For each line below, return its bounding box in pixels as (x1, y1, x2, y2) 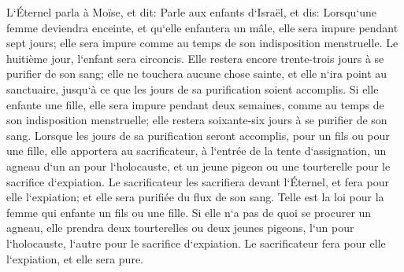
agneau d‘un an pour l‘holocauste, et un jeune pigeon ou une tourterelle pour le (6, 157, 391, 174)
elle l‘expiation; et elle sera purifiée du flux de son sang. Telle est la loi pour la (6, 189, 384, 205)
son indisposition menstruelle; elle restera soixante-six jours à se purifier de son (6, 112, 387, 128)
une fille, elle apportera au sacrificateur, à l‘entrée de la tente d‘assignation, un (6, 142, 387, 159)
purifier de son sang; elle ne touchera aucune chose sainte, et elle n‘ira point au (6, 65, 387, 82)
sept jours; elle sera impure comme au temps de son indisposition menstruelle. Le (6, 35, 398, 51)
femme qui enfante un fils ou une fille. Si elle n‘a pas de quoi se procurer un (6, 204, 372, 220)
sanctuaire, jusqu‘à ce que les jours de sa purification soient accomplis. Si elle (6, 80, 379, 97)
